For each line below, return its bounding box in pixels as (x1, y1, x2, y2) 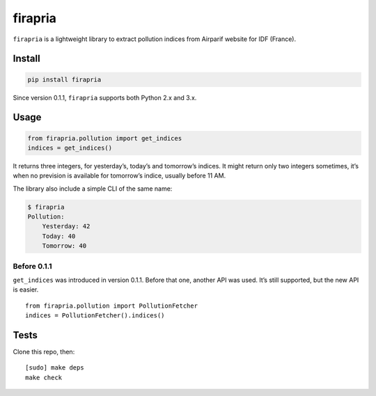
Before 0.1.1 (13, 261, 52, 271)
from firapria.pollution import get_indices (27, 134, 182, 142)
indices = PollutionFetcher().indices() (25, 312, 165, 319)
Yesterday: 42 (42, 223, 91, 230)
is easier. (13, 285, 39, 294)
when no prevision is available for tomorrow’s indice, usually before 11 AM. (13, 171, 226, 180)
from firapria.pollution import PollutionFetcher (25, 301, 198, 310)
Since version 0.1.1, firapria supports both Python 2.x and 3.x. (13, 93, 197, 102)
